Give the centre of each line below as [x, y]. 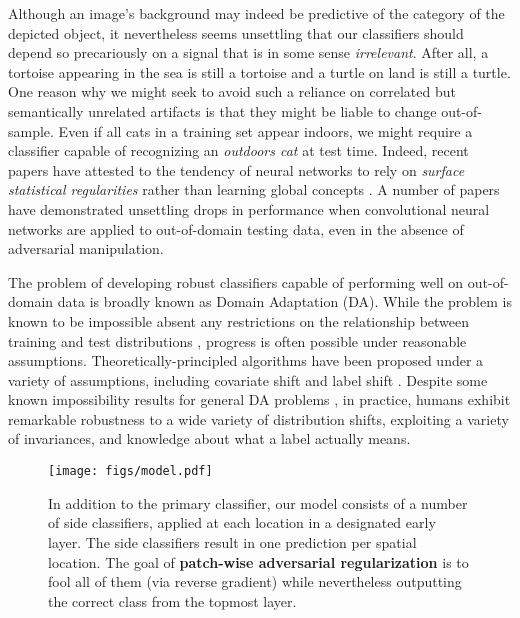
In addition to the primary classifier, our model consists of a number [258, 502]
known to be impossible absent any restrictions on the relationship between [239, 320]
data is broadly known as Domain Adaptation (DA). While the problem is [284, 301]
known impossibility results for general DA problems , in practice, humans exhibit [259, 399]
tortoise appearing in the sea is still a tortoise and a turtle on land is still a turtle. [259, 71]
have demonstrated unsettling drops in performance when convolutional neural [249, 208]
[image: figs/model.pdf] [130, 471]
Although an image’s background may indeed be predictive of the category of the [256, 13]
